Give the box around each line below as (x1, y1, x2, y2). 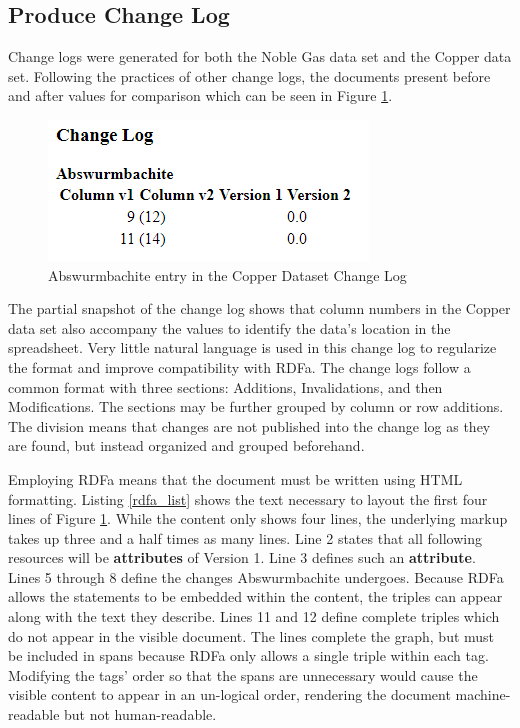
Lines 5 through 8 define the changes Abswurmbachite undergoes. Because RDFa (8, 566, 504, 587)
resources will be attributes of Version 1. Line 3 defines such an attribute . (8, 547, 476, 568)
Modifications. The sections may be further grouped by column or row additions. (8, 396, 504, 417)
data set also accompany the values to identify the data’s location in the (8, 317, 451, 338)
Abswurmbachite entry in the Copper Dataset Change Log (48, 264, 407, 285)
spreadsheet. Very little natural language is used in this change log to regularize (8, 337, 497, 358)
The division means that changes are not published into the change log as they (8, 415, 491, 436)
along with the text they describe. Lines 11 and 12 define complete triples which (8, 606, 500, 627)
